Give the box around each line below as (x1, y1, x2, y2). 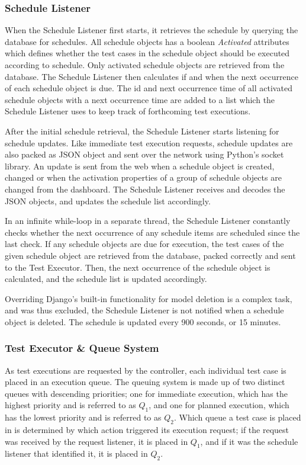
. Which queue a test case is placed (173, 411, 301, 424)
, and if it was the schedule (200, 435, 298, 447)
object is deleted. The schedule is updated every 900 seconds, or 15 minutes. (5, 315, 281, 328)
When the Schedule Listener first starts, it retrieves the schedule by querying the (5, 24, 298, 36)
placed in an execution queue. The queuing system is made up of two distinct (5, 376, 285, 388)
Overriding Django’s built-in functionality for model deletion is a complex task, (5, 292, 292, 304)
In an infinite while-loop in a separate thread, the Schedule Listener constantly (5, 214, 291, 227)
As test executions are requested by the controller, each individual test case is (5, 364, 286, 376)
